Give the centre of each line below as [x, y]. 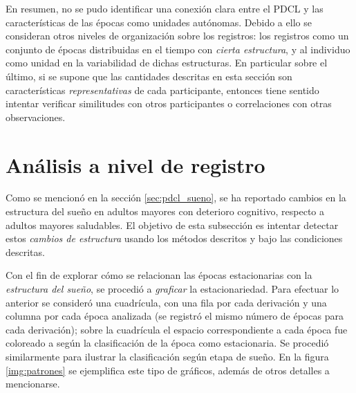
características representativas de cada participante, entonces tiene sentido [162, 90]
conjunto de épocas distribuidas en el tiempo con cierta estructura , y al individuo [178, 49]
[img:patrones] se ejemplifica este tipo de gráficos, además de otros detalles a [168, 370]
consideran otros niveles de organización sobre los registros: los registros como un [177, 36]
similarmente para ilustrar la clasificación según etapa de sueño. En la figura [167, 356]
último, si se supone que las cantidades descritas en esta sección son [149, 76]
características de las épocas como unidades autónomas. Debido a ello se [159, 22]
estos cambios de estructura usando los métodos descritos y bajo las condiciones [174, 238]
